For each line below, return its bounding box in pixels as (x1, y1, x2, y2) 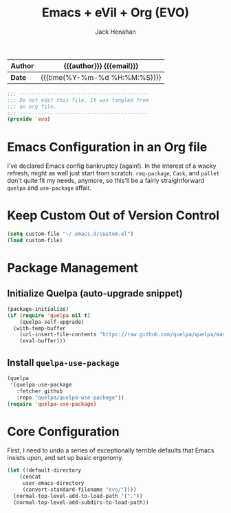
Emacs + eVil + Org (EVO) (41, 5, 190, 21)
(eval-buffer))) (19, 338, 67, 345)
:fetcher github (16, 387, 63, 395)
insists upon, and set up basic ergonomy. (7, 454, 124, 462)
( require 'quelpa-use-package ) (7, 400, 97, 407)
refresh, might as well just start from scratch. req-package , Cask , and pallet (7, 169, 220, 177)
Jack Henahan (95, 28, 136, 36)
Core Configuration (7, 424, 120, 439)
